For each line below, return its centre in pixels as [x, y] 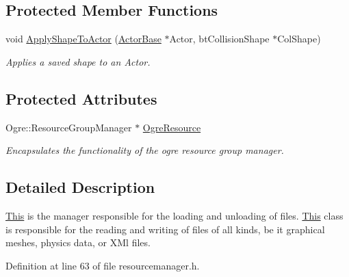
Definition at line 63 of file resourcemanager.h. [103, 265]
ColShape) [299, 39]
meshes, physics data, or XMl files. [78, 242]
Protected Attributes [81, 98]
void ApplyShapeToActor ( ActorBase [83, 39]
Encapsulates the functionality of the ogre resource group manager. [145, 150]
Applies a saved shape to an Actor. [78, 61]
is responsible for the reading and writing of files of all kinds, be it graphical [165, 229]
